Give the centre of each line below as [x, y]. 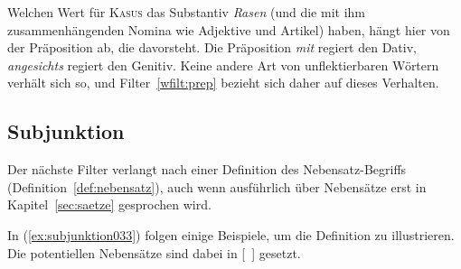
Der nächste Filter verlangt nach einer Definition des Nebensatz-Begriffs [207, 169]
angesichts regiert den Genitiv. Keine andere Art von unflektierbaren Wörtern [223, 65]
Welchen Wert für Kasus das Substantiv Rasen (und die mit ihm [186, 12]
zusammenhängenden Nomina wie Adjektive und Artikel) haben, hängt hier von [229, 29]
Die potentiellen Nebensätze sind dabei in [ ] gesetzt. [154, 252]
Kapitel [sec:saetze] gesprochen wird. [109, 204]
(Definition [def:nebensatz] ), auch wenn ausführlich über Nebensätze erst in [217, 186]
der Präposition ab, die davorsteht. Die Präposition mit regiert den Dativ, [212, 47]
